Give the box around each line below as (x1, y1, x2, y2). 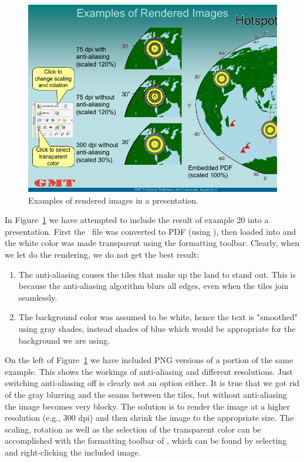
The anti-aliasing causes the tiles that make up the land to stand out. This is (18, 268, 296, 280)
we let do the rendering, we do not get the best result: (5, 248, 200, 260)
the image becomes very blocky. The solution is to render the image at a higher (5, 400, 291, 412)
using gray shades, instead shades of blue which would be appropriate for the (18, 322, 296, 334)
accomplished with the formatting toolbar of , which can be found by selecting (5, 434, 287, 447)
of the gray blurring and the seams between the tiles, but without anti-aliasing (5, 388, 287, 400)
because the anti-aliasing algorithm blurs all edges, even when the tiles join (18, 280, 289, 292)
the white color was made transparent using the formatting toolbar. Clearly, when (5, 237, 300, 249)
